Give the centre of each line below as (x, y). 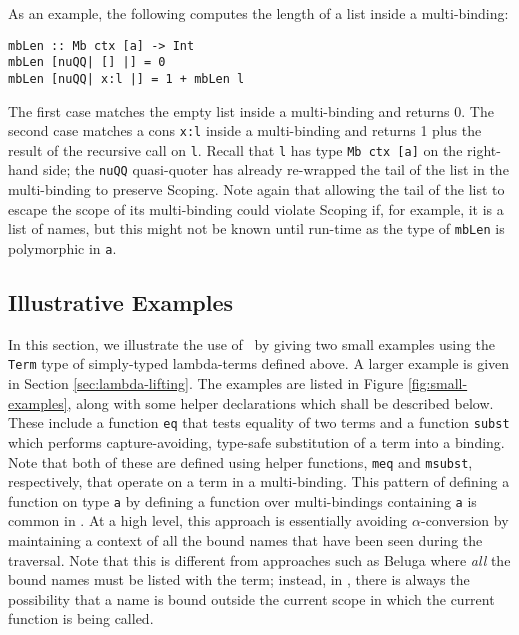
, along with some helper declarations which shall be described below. (280, 402)
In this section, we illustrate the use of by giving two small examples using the (252, 343)
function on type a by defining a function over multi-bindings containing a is (242, 500)
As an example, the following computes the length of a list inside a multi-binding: (258, 13)
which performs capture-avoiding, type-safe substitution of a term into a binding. (256, 441)
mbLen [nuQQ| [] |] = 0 (87, 62)
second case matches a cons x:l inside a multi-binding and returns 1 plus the (245, 130)
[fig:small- (437, 383)
